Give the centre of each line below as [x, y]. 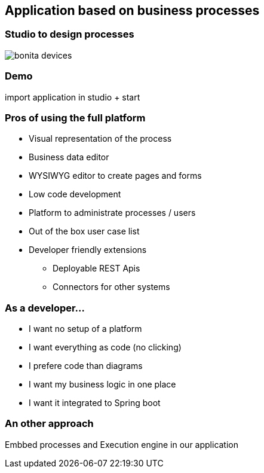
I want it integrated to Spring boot [95, 403]
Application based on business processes [132, 10]
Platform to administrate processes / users [112, 213]
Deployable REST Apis [96, 268]
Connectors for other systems [111, 287]
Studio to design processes [70, 34]
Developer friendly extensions [88, 250]
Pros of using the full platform [75, 118]
